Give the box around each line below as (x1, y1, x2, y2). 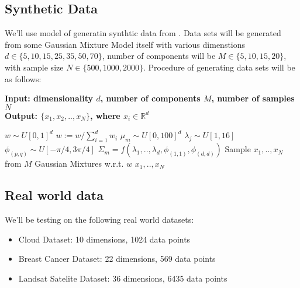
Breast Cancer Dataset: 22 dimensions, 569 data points (18, 252, 216, 265)
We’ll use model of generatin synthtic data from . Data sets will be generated (5, 27, 281, 39)
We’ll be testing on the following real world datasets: (5, 213, 194, 225)
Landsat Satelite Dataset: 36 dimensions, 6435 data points (18, 272, 227, 284)
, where (89, 109, 120, 121)
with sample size (5, 61, 64, 73)
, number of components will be (102, 50, 216, 62)
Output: (5, 109, 37, 121)
